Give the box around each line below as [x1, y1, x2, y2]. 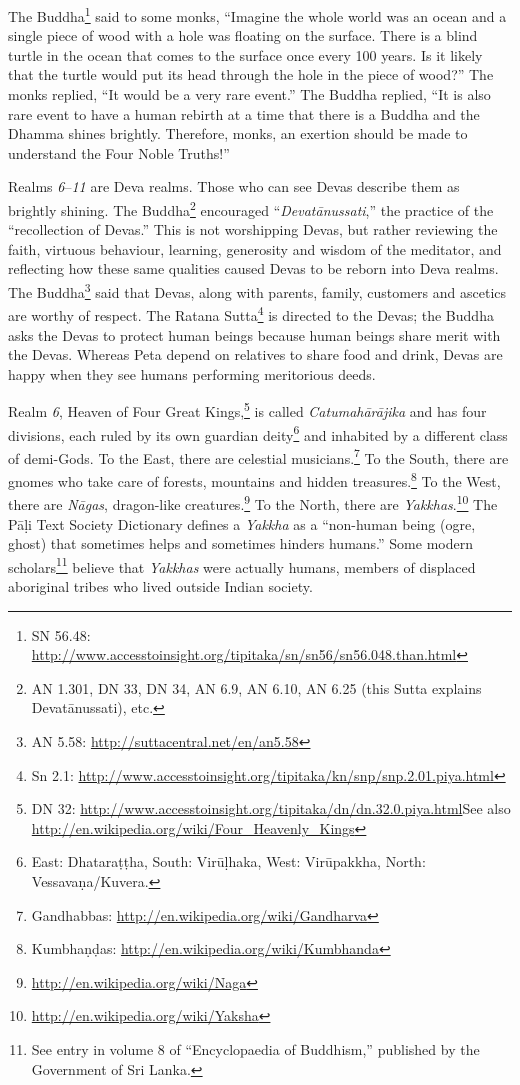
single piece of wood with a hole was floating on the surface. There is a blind [8, 25, 478, 46]
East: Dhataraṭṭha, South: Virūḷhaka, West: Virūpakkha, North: [31, 851, 426, 872]
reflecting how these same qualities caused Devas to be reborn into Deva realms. [8, 258, 499, 279]
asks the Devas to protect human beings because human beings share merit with [8, 324, 501, 345]
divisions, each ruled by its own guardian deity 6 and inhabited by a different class [8, 421, 508, 445]
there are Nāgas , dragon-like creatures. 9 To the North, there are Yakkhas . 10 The [8, 491, 498, 514]
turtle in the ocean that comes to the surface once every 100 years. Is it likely [8, 44, 483, 65]
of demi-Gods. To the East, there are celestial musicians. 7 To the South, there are [8, 444, 509, 468]
